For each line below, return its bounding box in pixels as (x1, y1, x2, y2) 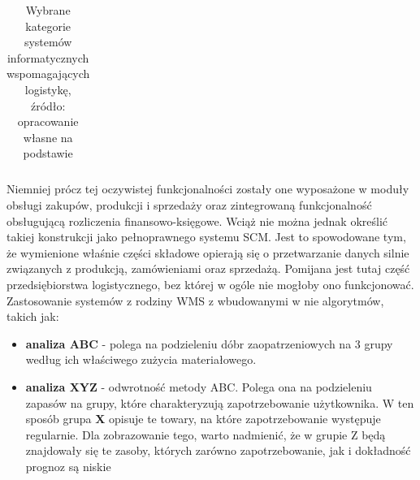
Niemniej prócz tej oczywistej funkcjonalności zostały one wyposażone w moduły (6, 180, 409, 197)
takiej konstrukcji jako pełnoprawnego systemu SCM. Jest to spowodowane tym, (6, 228, 406, 245)
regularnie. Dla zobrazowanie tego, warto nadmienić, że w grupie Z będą (25, 426, 386, 443)
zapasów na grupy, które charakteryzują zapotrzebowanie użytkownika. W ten (25, 394, 414, 411)
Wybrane (25, 2, 71, 18)
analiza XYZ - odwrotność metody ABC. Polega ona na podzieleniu (25, 378, 372, 395)
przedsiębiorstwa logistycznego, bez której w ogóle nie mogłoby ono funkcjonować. (6, 276, 414, 292)
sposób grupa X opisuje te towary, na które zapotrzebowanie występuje (25, 410, 381, 427)
